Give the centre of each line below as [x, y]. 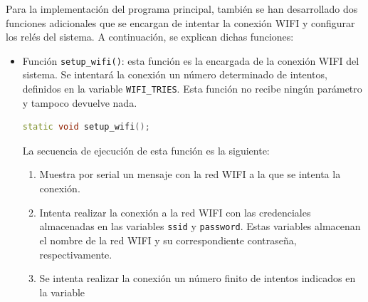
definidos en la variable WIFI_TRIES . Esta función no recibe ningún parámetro [192, 89]
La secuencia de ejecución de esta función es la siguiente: [146, 150]
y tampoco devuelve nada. [80, 102]
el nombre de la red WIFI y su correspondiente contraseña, [168, 240]
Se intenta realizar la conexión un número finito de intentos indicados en [198, 278]
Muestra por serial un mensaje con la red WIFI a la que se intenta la [190, 174]
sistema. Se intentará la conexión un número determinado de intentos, [175, 74]
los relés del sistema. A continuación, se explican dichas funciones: [150, 37]
